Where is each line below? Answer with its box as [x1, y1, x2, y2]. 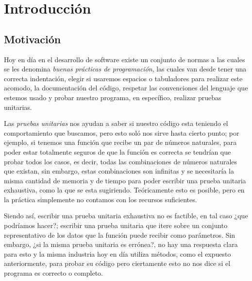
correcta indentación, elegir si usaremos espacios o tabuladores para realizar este [4, 73, 243, 83]
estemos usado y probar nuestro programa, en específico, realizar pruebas [4, 92, 221, 102]
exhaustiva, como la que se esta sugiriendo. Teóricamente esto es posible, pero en [4, 185, 245, 195]
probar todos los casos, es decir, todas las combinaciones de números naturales [4, 156, 237, 166]
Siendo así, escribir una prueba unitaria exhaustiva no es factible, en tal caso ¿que [4, 211, 248, 221]
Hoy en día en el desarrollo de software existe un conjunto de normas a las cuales [4, 54, 245, 64]
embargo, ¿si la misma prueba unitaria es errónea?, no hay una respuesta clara [4, 239, 238, 249]
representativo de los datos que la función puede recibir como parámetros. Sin [4, 229, 235, 240]
